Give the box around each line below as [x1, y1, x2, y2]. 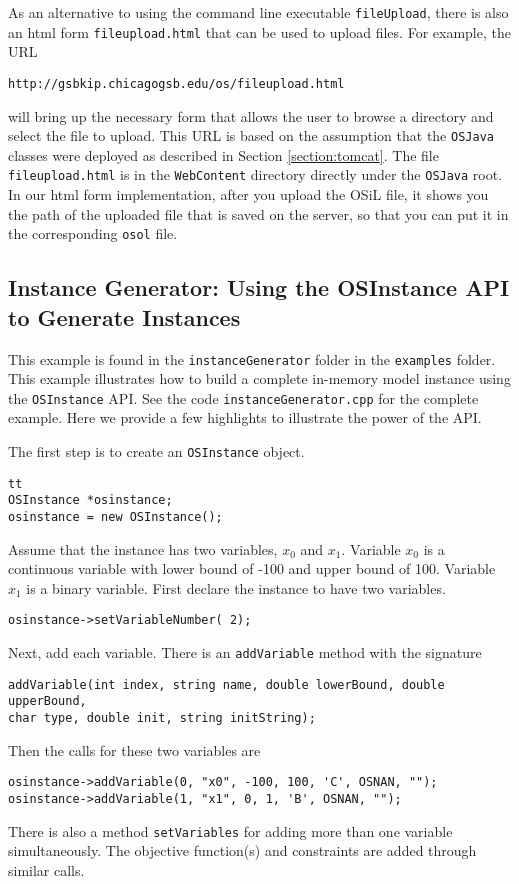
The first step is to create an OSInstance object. [8, 441, 305, 461]
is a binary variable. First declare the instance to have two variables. [26, 577, 446, 598]
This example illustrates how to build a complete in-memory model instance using [8, 368, 511, 389]
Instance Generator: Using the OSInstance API [8, 272, 510, 303]
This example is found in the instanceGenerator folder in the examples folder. [8, 348, 496, 369]
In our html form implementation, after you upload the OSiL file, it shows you [8, 184, 489, 205]
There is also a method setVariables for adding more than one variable [8, 820, 453, 841]
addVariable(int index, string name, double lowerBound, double [8, 677, 445, 692]
